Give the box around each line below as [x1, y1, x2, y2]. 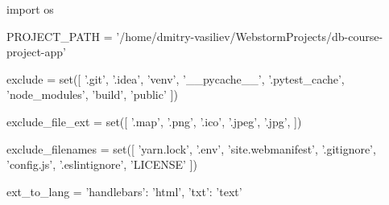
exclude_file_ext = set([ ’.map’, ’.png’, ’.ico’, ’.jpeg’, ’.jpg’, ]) [6, 113, 302, 129]
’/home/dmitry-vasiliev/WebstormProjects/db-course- [116, 27, 383, 44]
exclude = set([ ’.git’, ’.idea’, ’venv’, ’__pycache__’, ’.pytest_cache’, [6, 70, 345, 87]
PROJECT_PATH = [6, 27, 113, 44]
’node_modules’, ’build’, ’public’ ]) [6, 86, 178, 103]
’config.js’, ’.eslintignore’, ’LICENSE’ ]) [6, 156, 197, 173]
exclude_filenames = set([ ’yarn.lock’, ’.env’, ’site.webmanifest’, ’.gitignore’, [6, 140, 376, 157]
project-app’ [6, 43, 66, 60]
